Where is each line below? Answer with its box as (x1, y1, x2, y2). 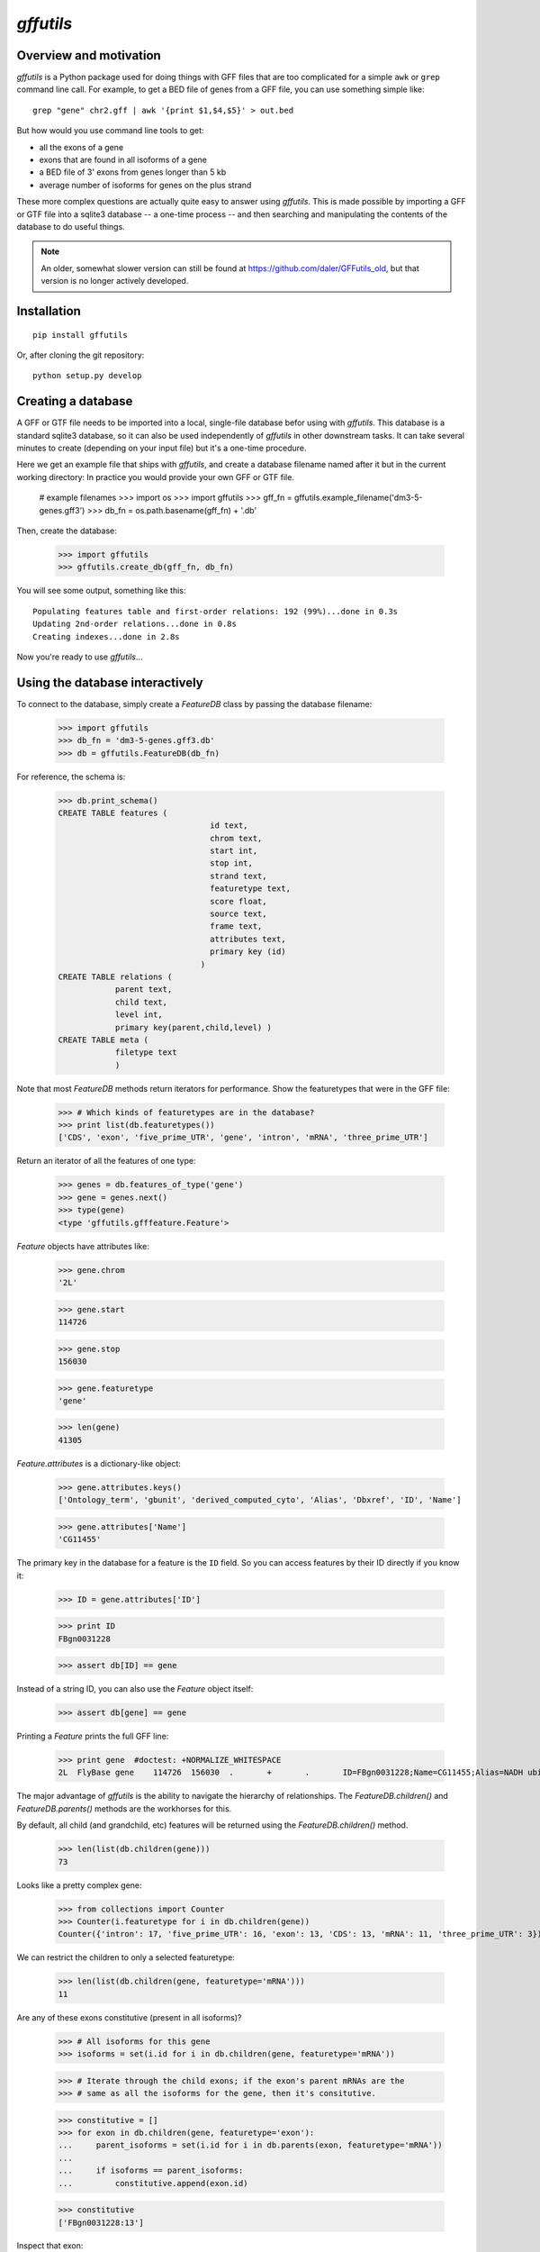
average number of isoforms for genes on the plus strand (39, 179, 252, 190)
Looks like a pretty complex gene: (16, 1879, 143, 1891)
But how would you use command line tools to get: (16, 125, 204, 136)
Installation (16, 303, 81, 319)
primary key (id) (210, 947, 287, 957)
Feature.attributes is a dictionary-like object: (16, 1457, 182, 1468)
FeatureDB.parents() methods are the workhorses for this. (16, 1803, 232, 1814)
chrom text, (210, 833, 263, 843)
